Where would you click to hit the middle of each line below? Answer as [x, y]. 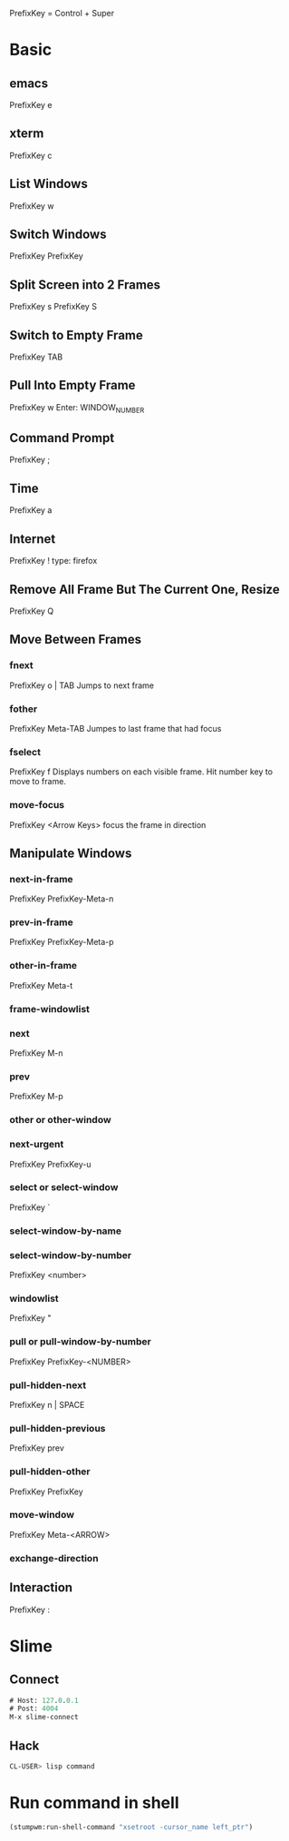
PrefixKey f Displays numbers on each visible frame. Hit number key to [141, 772]
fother [24, 709]
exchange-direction [54, 1558]
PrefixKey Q [32, 611]
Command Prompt [62, 438]
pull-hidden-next [48, 1385]
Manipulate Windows [71, 853]
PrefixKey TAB [36, 357]
